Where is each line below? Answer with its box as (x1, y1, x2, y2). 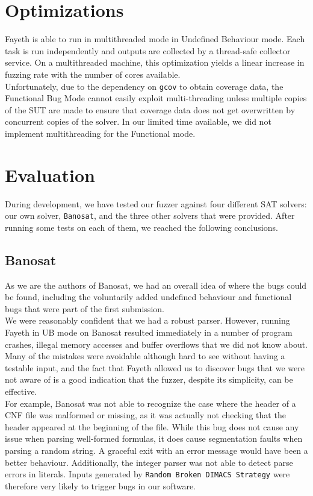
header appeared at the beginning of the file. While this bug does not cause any (5, 420, 299, 433)
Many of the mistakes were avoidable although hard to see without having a (5, 350, 285, 362)
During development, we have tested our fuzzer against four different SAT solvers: (5, 197, 307, 210)
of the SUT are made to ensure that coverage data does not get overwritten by (5, 103, 296, 116)
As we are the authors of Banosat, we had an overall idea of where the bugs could (5, 278, 307, 291)
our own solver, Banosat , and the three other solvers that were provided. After (5, 209, 295, 222)
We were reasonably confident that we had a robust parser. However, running (5, 314, 290, 327)
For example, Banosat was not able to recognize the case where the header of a (5, 397, 296, 409)
